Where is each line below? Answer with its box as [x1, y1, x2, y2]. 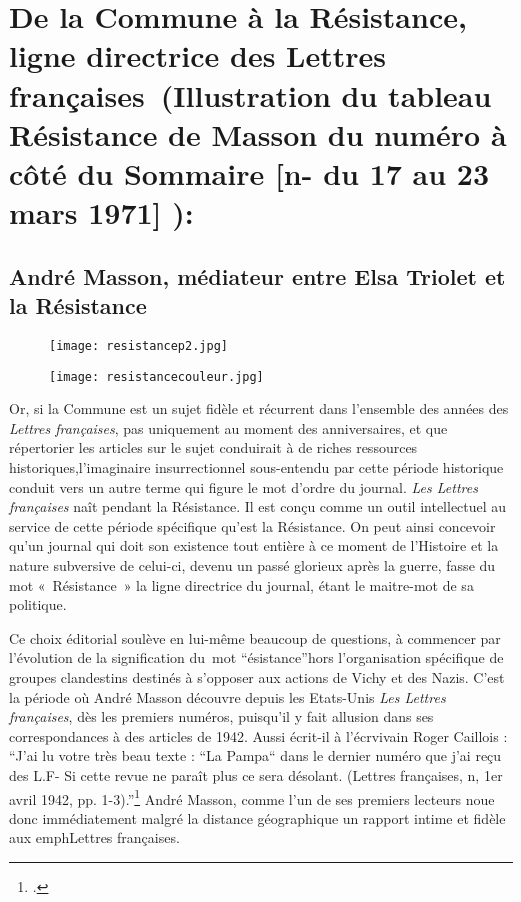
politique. [9, 594, 67, 615]
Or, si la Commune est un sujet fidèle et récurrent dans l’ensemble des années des [9, 398, 509, 419]
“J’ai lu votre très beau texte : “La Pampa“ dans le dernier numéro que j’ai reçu [9, 745, 502, 766]
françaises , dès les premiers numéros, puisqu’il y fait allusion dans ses [9, 706, 434, 727]
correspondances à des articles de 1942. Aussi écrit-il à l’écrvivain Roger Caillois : [9, 725, 508, 746]
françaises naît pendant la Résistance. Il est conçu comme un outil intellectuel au [9, 496, 507, 517]
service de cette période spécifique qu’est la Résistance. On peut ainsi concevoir [9, 515, 496, 536]
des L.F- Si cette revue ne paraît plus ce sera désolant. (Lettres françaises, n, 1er [9, 764, 503, 785]
